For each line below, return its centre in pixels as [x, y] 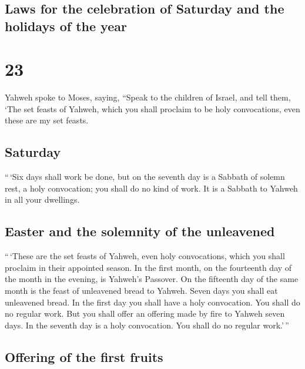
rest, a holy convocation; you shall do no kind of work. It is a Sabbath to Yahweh [151, 188]
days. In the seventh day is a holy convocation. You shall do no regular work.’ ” [147, 325]
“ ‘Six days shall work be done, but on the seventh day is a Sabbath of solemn [145, 177]
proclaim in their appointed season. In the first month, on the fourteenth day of [148, 267]
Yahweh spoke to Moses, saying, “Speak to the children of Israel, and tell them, [148, 97]
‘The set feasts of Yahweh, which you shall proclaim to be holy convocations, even [152, 108]
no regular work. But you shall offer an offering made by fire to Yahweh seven [145, 313]
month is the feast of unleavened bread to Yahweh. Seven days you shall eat [141, 291]
